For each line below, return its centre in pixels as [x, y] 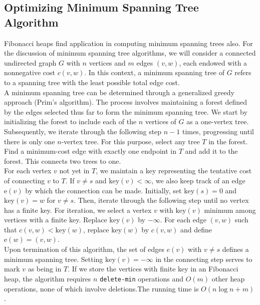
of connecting [25, 180]
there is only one [30, 141]
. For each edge [183, 220]
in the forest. [228, 141]
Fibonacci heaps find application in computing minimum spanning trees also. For [128, 43]
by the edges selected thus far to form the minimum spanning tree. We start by [126, 111]
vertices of [161, 121]
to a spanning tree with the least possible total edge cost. [92, 82]
